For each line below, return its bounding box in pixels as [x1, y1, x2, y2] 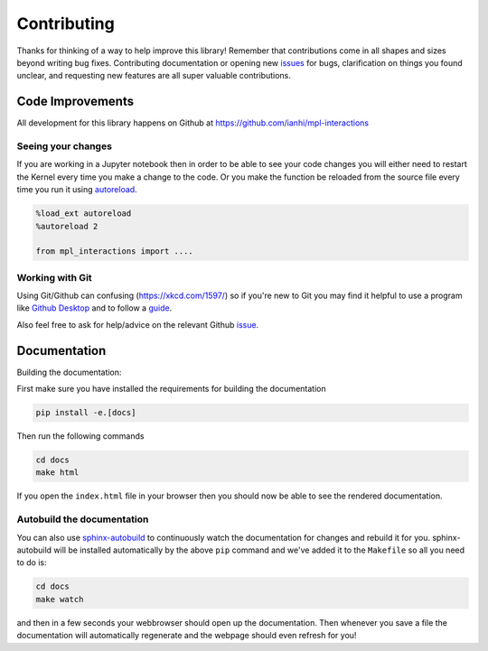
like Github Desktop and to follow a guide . [16, 302, 173, 313]
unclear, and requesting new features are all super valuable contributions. [16, 70, 291, 81]
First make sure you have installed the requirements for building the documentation [16, 384, 326, 395]
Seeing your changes [16, 140, 113, 153]
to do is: [16, 557, 47, 568]
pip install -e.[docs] [35, 407, 136, 418]
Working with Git [16, 271, 92, 284]
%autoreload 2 [35, 221, 99, 231]
